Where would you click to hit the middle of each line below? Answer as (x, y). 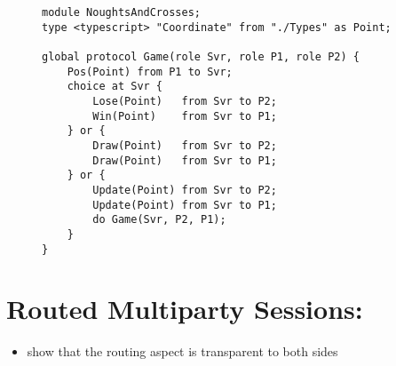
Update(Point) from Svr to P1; (185, 205)
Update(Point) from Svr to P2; (185, 190)
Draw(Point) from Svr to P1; (185, 160)
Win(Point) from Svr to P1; (185, 116)
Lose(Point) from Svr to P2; (185, 101)
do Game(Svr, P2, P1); (159, 220)
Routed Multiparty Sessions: (185, 309)
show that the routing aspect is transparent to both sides (182, 351)
